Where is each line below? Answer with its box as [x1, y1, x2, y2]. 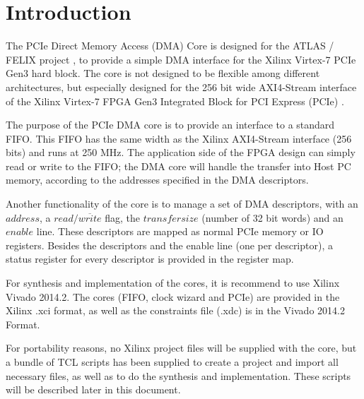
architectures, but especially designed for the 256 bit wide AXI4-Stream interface [6, 79, 357, 94]
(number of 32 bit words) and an [201, 210, 344, 225]
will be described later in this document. [6, 382, 181, 397]
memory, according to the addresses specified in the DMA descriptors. [6, 172, 309, 187]
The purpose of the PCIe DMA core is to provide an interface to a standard [6, 117, 335, 132]
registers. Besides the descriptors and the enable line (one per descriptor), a [6, 237, 333, 252]
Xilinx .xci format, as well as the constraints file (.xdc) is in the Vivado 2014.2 [6, 303, 345, 318]
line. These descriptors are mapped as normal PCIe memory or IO [36, 224, 324, 239]
